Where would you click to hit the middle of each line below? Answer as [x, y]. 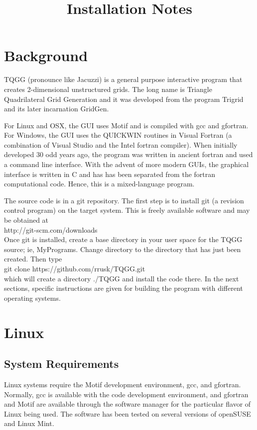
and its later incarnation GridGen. [57, 109]
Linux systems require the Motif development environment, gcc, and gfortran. [123, 384]
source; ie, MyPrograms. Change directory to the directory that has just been [123, 249]
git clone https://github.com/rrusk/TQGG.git [75, 268]
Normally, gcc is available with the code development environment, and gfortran [126, 394]
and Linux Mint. [29, 423]
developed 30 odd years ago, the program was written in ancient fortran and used [128, 154]
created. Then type [33, 259]
